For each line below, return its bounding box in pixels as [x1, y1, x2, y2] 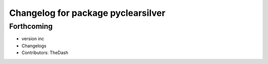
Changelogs [21, 43, 47, 49]
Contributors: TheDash [21, 50, 68, 56]
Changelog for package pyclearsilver [9, 7, 166, 18]
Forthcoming [9, 22, 53, 31]
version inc [21, 36, 45, 42]
